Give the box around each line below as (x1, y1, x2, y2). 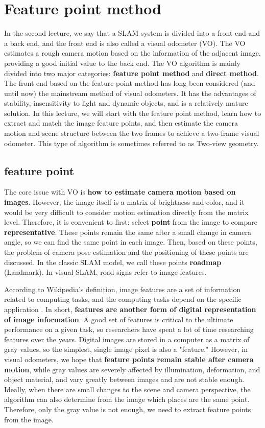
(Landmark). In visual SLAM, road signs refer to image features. (4, 267, 207, 277)
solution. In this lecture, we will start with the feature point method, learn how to (4, 107, 261, 118)
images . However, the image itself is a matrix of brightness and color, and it (4, 197, 245, 207)
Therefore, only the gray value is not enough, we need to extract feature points (4, 403, 251, 414)
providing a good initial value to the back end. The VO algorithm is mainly (4, 57, 240, 68)
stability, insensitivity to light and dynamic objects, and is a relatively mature (4, 98, 248, 108)
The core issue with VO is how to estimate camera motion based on (4, 186, 236, 197)
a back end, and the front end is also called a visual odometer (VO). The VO (4, 37, 246, 48)
